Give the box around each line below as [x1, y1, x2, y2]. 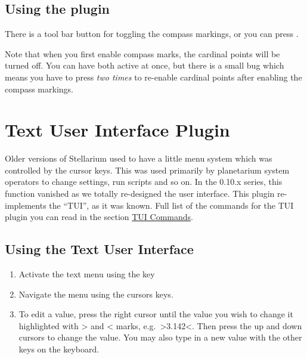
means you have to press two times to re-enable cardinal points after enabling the [5, 70, 302, 83]
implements [5, 199, 46, 211]
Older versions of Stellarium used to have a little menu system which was [5, 152, 272, 165]
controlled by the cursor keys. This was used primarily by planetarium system [5, 163, 290, 176]
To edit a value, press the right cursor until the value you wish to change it [18, 308, 293, 320]
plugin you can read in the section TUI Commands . [5, 211, 193, 223]
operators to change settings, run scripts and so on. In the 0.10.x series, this [5, 175, 283, 188]
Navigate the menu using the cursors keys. [18, 287, 173, 300]
